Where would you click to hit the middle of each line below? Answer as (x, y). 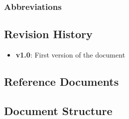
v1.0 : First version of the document (70, 55)
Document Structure (58, 110)
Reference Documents (62, 82)
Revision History (48, 34)
